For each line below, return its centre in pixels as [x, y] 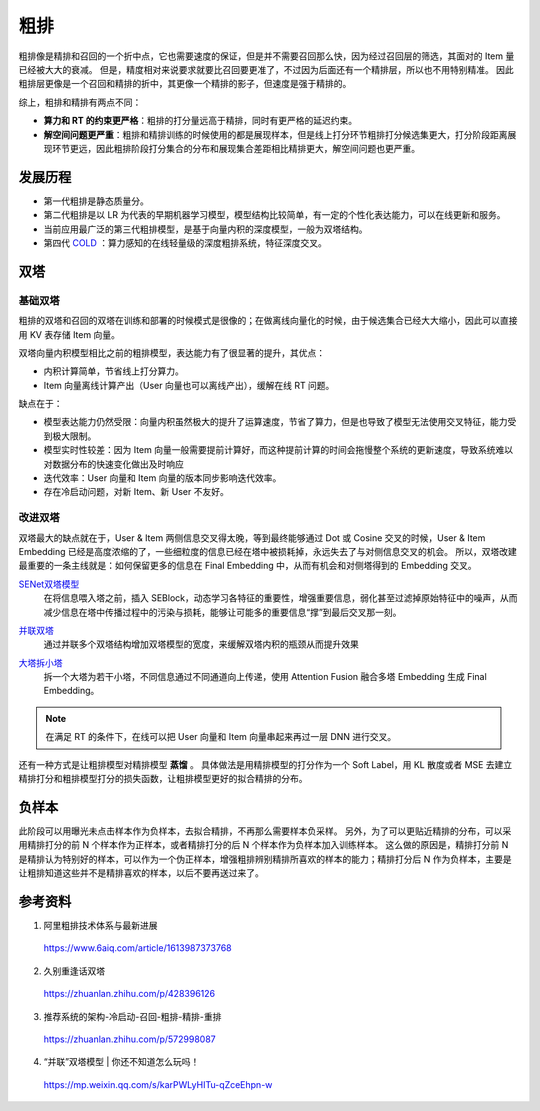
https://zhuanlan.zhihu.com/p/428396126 [129, 994]
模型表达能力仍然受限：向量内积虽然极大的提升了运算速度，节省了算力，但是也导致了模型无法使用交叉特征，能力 [275, 422]
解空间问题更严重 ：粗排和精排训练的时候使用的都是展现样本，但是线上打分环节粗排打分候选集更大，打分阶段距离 [275, 134]
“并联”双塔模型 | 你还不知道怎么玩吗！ [121, 1062]
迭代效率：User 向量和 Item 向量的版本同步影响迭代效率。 [162, 478]
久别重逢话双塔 [74, 971]
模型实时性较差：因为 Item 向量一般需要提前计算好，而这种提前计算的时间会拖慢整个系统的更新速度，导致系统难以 [278, 450]
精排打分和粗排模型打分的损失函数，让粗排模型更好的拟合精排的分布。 [163, 779]
